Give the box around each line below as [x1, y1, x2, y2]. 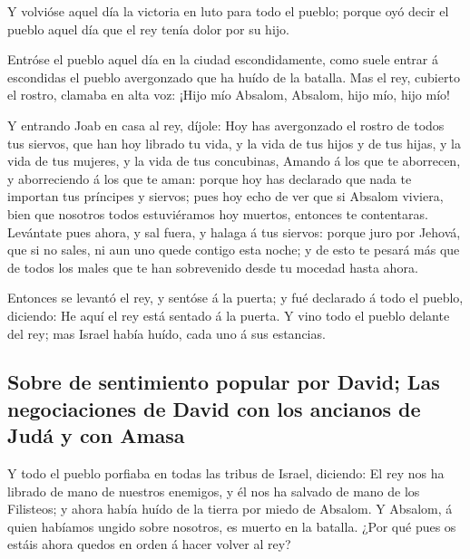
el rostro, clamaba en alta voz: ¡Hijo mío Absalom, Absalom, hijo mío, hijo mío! [7, 85, 450, 104]
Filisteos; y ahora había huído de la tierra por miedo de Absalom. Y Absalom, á [7, 499, 453, 518]
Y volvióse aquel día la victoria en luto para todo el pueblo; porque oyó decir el [7, 2, 449, 20]
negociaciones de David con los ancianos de [7, 394, 421, 422]
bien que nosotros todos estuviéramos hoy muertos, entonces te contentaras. [7, 204, 428, 223]
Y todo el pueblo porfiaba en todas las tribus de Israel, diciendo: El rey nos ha [7, 464, 445, 483]
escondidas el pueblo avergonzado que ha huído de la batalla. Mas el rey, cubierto [7, 67, 460, 86]
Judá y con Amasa [7, 421, 185, 449]
